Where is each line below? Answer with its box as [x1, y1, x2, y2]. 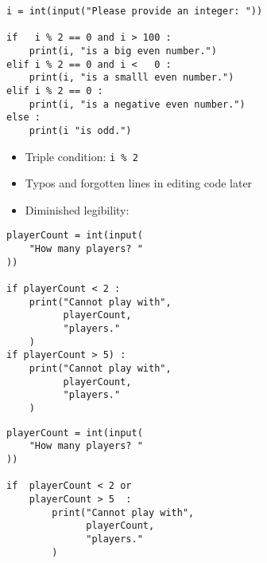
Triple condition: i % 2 [25, 148, 138, 164]
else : [6, 112, 41, 124]
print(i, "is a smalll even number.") [29, 72, 234, 84]
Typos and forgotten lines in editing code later [25, 175, 253, 191]
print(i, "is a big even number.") [29, 45, 217, 57]
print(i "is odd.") [29, 124, 132, 136]
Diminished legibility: [25, 201, 130, 218]
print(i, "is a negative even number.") [29, 98, 246, 110]
